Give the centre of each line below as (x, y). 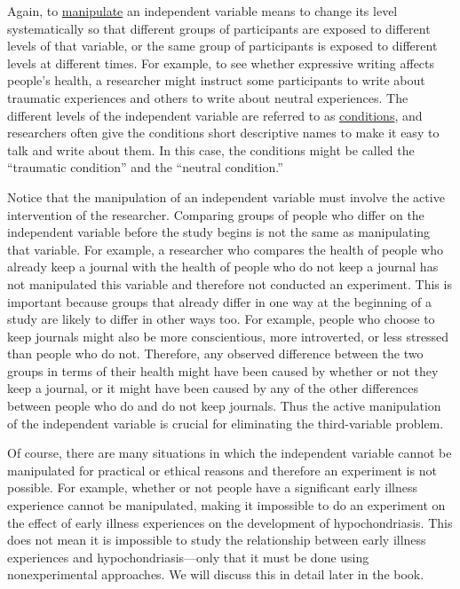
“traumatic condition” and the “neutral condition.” (145, 167)
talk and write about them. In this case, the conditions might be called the (211, 149)
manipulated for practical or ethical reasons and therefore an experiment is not (222, 470)
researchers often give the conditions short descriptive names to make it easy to (223, 133)
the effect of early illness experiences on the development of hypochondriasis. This (230, 522)
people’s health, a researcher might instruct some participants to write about (216, 80)
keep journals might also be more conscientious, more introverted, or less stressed (228, 336)
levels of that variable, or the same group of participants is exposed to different (222, 46)
